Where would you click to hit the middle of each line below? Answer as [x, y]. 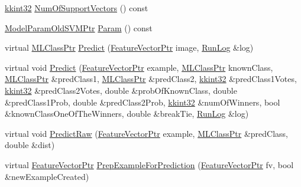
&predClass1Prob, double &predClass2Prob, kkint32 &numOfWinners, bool [143, 102]
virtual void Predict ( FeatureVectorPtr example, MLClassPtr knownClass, [139, 67]
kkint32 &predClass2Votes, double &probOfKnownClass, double [121, 90]
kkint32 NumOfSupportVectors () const [77, 8]
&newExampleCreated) [47, 176]
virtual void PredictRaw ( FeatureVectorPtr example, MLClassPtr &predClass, [146, 133]
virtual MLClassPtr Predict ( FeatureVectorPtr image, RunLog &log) [129, 47]
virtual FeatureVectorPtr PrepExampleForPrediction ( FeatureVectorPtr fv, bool [149, 164]
